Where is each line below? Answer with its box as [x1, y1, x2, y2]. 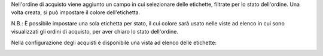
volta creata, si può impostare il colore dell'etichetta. [11, 9, 141, 16]
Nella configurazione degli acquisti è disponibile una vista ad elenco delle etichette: [11, 39, 217, 46]
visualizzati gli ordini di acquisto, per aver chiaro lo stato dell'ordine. [11, 28, 179, 35]
